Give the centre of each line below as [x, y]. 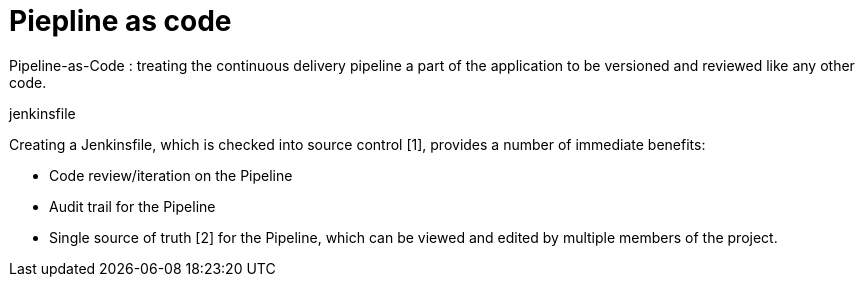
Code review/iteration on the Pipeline [171, 175]
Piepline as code [120, 21]
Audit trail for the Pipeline [132, 206]
